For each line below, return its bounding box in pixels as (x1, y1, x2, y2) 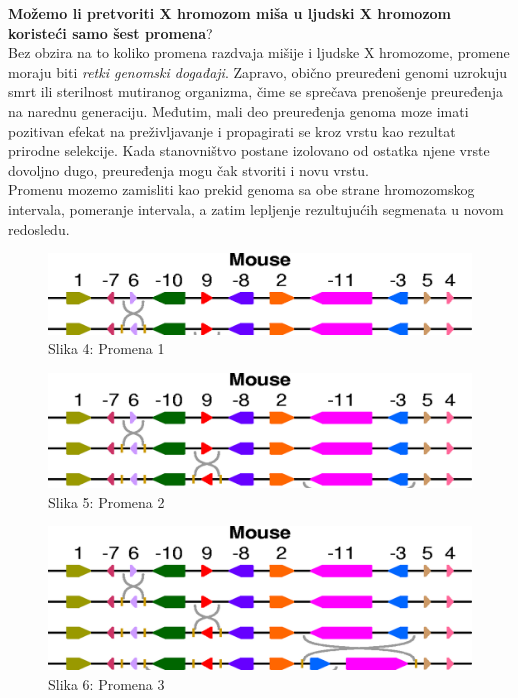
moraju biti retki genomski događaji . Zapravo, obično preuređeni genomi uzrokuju (8, 61, 508, 82)
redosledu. (8, 218, 70, 239)
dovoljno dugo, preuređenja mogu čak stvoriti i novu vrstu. (8, 159, 369, 180)
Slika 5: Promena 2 (48, 491, 165, 512)
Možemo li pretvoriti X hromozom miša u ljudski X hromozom (8, 3, 452, 23)
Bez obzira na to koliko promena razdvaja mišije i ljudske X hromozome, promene (8, 42, 510, 63)
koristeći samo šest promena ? (8, 22, 213, 43)
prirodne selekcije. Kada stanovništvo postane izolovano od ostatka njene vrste (8, 140, 490, 161)
